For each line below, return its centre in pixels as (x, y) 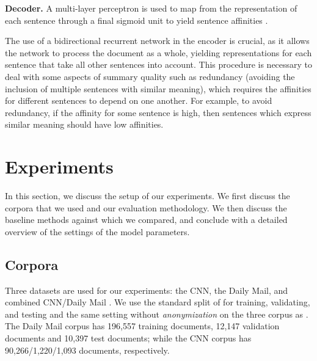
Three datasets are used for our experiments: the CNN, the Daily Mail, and (147, 290)
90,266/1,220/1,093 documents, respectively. (87, 350)
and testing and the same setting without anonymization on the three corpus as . (157, 314)
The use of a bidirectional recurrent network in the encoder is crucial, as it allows (157, 41)
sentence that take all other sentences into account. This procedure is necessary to (159, 64)
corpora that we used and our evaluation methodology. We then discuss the (146, 207)
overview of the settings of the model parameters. (97, 231)
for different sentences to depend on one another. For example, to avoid (139, 100)
